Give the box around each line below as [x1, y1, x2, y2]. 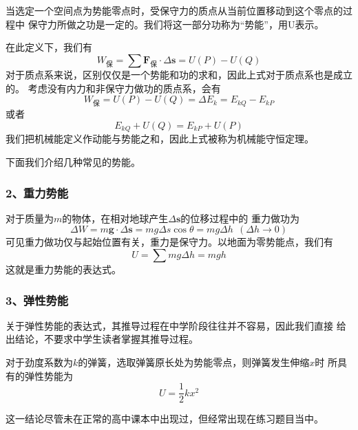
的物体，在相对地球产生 [62, 211, 169, 225]
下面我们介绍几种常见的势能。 [6, 154, 140, 169]
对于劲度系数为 [6, 354, 73, 369]
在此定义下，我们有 [6, 40, 92, 54]
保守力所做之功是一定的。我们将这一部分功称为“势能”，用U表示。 [28, 17, 324, 31]
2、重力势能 [6, 184, 69, 201]
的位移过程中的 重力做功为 [180, 211, 299, 225]
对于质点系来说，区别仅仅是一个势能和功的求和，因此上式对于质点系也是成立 [6, 67, 352, 81]
